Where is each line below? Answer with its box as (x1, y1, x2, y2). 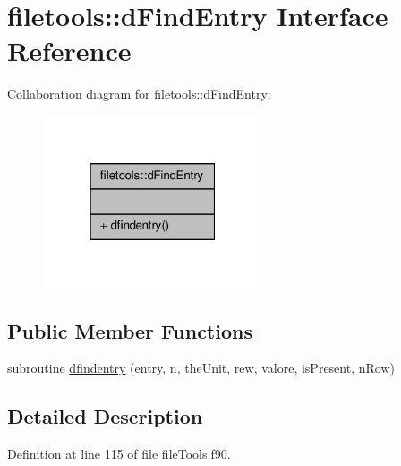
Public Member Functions (7, 316, 252, 344)
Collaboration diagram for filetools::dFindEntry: (7, 84, 271, 103)
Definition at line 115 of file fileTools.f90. (7, 444, 231, 463)
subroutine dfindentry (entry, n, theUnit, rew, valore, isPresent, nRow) (7, 358, 395, 377)
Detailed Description (7, 402, 203, 430)
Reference (7, 32, 132, 69)
